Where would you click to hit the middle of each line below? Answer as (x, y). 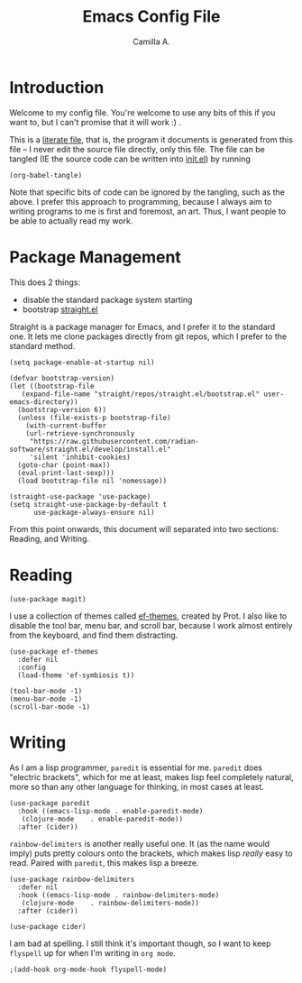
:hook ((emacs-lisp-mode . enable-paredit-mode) (110, 811)
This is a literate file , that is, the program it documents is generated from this (151, 139)
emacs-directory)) (44, 402)
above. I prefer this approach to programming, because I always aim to (141, 201)
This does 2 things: (45, 282)
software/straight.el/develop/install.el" (90, 449)
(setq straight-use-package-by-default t (88, 504)
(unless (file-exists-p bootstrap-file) (94, 418)
